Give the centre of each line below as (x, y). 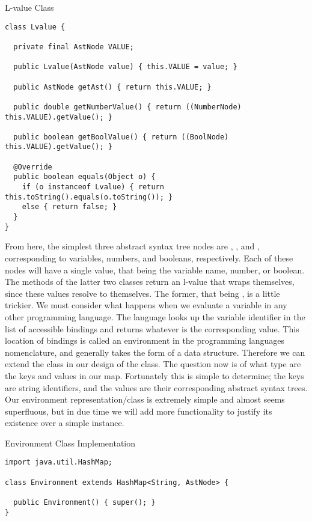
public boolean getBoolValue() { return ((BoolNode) (121, 137)
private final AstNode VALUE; (74, 47)
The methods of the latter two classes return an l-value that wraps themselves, (150, 282)
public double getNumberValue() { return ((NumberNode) (127, 107)
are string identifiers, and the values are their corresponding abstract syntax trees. (156, 387)
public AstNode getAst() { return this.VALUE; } (112, 87)
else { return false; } (69, 207)
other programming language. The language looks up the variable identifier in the (155, 316)
